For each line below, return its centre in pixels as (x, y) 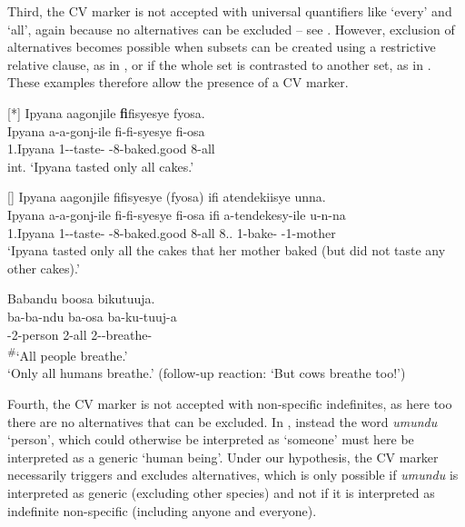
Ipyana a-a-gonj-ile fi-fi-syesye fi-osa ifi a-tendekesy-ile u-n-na (177, 214)
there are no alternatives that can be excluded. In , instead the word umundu (223, 421)
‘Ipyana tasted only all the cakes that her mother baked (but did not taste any (227, 250)
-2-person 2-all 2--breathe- (80, 334)
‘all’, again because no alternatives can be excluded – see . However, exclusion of (231, 29)
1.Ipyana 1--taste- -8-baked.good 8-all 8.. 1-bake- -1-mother (172, 232)
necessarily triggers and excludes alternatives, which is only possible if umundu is (233, 475)
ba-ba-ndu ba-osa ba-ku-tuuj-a (92, 316)
